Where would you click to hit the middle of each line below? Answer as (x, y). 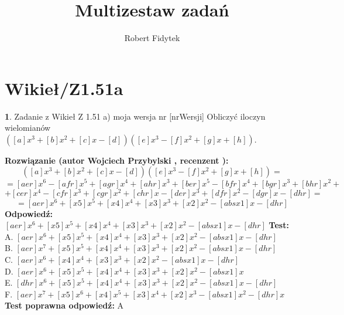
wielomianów (28, 128)
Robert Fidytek (152, 38)
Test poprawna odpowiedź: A (64, 305)
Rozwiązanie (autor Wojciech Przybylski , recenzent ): (117, 160)
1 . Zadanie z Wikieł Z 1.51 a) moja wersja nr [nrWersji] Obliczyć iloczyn (135, 116)
